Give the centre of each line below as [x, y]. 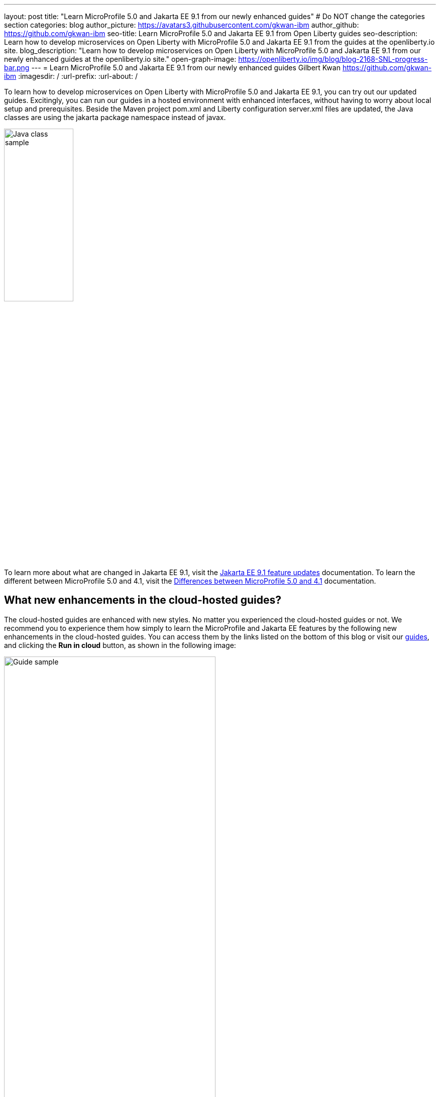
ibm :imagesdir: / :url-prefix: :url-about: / [71, 76]
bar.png [17, 68]
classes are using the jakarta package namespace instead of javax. [115, 117]
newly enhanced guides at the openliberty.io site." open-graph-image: [120, 59]
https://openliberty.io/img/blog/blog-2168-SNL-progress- [333, 59]
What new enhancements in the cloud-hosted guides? [143, 600]
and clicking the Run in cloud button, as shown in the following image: [120, 645]
